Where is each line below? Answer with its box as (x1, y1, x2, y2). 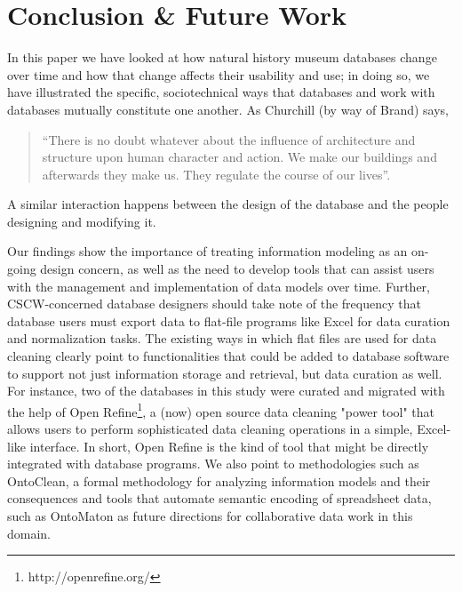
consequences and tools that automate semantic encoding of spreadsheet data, (7, 489, 432, 508)
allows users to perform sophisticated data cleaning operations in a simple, (7, 420, 413, 438)
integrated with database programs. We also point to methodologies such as (7, 454, 419, 473)
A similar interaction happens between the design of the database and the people (7, 195, 449, 213)
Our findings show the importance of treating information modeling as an (7, 242, 408, 260)
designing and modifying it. (7, 212, 156, 230)
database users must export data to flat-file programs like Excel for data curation (7, 311, 450, 330)
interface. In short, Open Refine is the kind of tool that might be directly (29, 436, 429, 455)
